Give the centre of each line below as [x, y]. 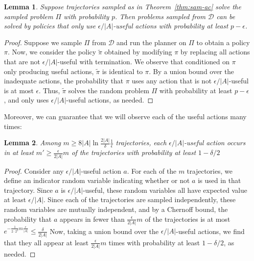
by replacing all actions [215, 52]
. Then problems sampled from [160, 16]
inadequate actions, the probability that [64, 81]
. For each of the [152, 170]
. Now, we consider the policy [52, 52]
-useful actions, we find [210, 231]
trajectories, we [209, 170]
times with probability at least [154, 242]
